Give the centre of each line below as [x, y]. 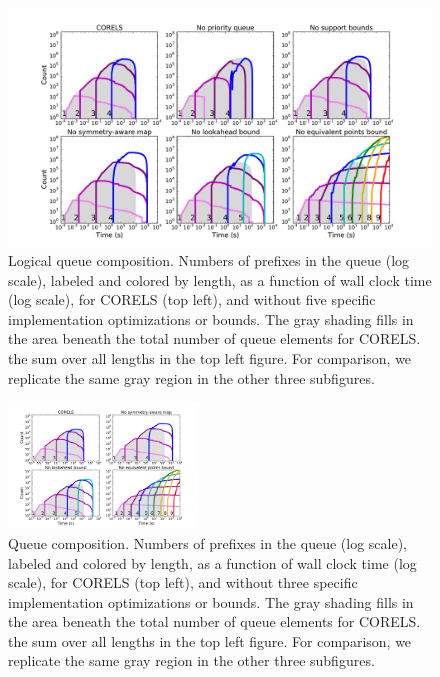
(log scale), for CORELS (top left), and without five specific [192, 299]
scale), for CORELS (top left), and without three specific [183, 582]
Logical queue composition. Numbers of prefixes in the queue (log [209, 260]
